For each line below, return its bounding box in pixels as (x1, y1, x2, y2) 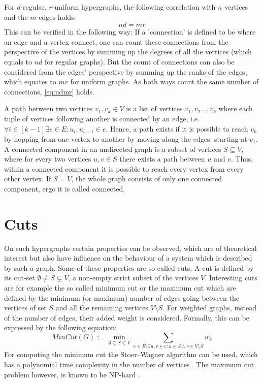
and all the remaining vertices (55, 302, 148, 313)
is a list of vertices (126, 103, 183, 114)
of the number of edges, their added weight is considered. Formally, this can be (4, 312, 249, 323)
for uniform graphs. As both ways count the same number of (70, 76, 259, 87)
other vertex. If (4, 173, 51, 184)
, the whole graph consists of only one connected (71, 173, 222, 184)
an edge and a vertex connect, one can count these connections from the (4, 36, 228, 47)
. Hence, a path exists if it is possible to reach (106, 123, 248, 134)
